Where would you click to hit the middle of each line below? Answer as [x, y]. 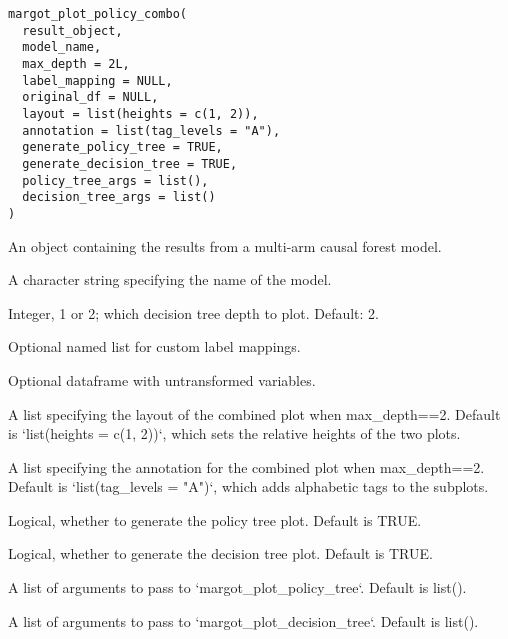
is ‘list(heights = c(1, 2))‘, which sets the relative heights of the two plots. [234, 433]
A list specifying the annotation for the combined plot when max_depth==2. [246, 466]
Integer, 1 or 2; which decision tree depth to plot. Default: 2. [193, 312]
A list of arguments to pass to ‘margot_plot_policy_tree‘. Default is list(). [237, 587]
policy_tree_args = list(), [115, 180]
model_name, [62, 47]
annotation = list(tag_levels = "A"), [151, 130]
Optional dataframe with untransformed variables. [162, 379]
